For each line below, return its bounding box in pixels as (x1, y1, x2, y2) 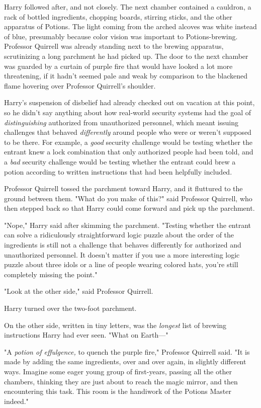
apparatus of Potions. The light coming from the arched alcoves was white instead (4, 21, 257, 32)
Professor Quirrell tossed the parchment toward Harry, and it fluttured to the (4, 183, 243, 194)
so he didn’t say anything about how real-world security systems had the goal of (4, 107, 251, 117)
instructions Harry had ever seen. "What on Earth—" (4, 330, 168, 340)
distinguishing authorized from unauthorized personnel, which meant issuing (4, 117, 239, 127)
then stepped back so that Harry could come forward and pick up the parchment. (4, 203, 255, 213)
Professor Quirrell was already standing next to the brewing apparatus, (4, 41, 224, 51)
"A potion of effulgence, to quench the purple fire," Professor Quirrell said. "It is (4, 346, 250, 357)
